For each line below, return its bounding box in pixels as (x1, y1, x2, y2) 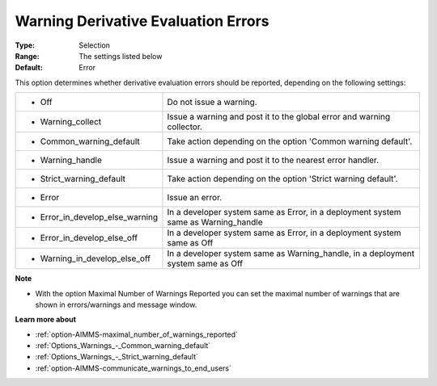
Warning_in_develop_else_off (40, 253, 151, 264)
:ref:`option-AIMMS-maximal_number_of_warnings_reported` (35, 329, 239, 339)
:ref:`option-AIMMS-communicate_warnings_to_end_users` (35, 363, 232, 373)
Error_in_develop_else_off (40, 233, 138, 244)
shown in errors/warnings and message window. (35, 300, 197, 309)
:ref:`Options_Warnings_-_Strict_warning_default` (35, 352, 198, 362)
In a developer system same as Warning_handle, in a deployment (167, 248, 415, 259)
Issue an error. (167, 192, 223, 203)
